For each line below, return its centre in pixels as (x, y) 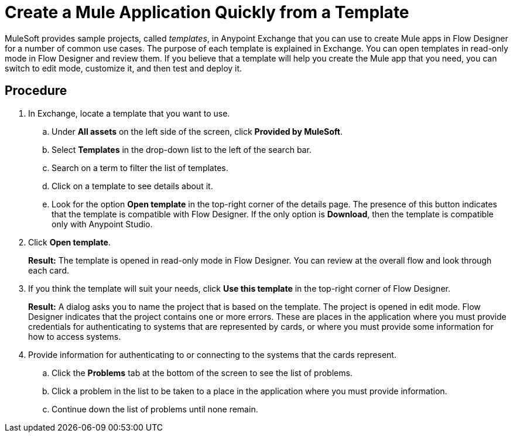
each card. (49, 270)
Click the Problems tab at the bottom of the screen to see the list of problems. (202, 373)
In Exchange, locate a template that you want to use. (129, 113)
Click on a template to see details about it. (132, 186)
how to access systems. (75, 336)
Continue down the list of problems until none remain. (155, 409)
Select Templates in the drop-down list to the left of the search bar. (182, 149)
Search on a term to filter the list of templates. (140, 168)
